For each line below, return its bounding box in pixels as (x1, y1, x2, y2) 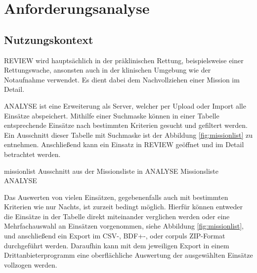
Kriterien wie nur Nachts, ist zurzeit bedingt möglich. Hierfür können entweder (4, 201, 243, 212)
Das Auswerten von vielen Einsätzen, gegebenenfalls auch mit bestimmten (4, 192, 228, 202)
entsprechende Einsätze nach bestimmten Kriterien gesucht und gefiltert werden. (4, 120, 248, 130)
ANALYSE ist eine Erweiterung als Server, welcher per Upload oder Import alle (4, 100, 246, 111)
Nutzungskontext (4, 32, 93, 47)
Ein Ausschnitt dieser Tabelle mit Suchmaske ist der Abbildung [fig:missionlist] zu (4, 129, 253, 140)
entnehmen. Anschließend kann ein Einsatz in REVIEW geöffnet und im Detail (4, 139, 244, 150)
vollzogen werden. (4, 259, 57, 270)
